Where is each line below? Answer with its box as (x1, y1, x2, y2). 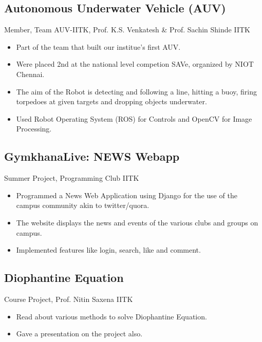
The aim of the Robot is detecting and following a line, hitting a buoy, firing (16, 86, 257, 97)
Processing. (16, 123, 52, 134)
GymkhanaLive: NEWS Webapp (4, 148, 180, 164)
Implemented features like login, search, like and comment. (16, 244, 201, 255)
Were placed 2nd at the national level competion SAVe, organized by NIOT (16, 59, 254, 69)
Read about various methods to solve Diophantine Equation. (16, 311, 207, 321)
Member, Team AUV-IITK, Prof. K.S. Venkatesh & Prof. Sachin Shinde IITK (4, 24, 250, 35)
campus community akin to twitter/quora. (16, 200, 149, 211)
